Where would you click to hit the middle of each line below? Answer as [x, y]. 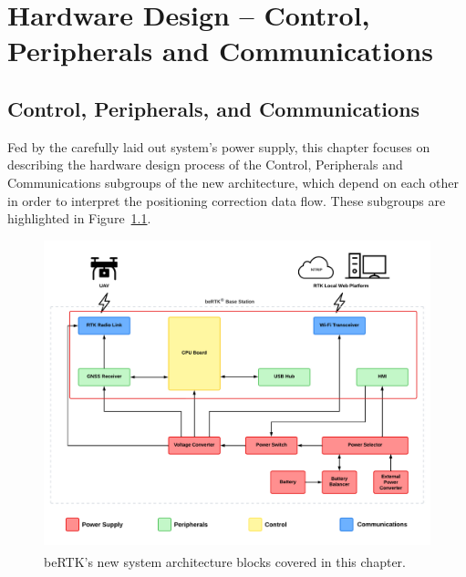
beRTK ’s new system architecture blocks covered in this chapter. [225, 561]
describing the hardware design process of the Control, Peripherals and [205, 165]
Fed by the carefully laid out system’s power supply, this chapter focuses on [219, 146]
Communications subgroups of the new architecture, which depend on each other [233, 182]
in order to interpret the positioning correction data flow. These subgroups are [227, 200]
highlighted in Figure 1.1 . [79, 218]
